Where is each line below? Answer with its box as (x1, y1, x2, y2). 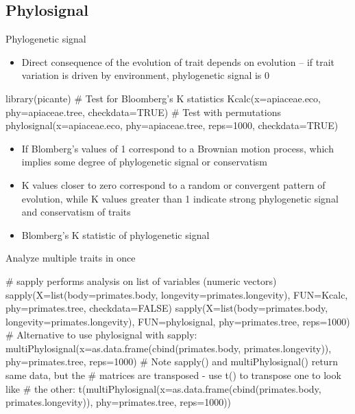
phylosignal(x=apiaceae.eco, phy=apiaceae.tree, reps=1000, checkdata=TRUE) (5, 118, 339, 133)
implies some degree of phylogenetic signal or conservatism (21, 154, 268, 169)
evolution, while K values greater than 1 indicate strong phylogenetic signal (21, 191, 339, 205)
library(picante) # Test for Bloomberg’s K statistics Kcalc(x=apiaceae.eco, (5, 91, 321, 105)
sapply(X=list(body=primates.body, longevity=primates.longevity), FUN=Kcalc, (5, 287, 348, 301)
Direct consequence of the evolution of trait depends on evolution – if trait (21, 54, 335, 69)
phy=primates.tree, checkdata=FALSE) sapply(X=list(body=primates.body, (5, 301, 328, 315)
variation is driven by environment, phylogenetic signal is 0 (21, 68, 270, 82)
